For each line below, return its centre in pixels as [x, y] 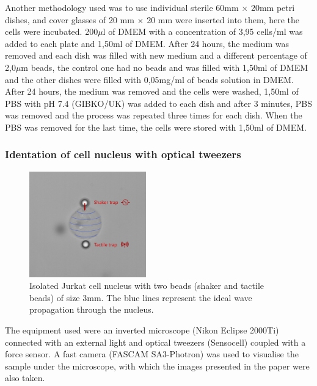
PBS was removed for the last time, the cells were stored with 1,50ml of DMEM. [156, 127]
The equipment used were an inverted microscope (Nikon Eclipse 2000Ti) [142, 330]
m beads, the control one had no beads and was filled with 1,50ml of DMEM [165, 67]
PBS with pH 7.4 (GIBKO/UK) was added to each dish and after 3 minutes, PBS [159, 103]
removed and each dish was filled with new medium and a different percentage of [156, 55]
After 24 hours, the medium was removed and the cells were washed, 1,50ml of [152, 91]
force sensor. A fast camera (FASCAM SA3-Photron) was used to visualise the [152, 354]
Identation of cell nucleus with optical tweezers [123, 154]
